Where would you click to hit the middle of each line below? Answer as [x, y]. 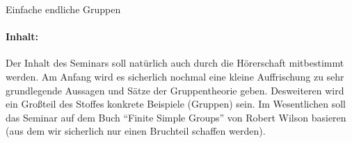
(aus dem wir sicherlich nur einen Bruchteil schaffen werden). [136, 131]
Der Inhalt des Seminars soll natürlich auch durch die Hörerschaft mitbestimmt [175, 63]
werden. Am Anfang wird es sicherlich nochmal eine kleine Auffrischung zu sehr [175, 76]
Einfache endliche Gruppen [63, 9]
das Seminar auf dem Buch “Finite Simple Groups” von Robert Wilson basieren [176, 117]
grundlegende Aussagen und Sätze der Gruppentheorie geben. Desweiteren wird [175, 90]
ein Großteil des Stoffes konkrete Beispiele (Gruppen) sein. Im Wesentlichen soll [176, 104]
